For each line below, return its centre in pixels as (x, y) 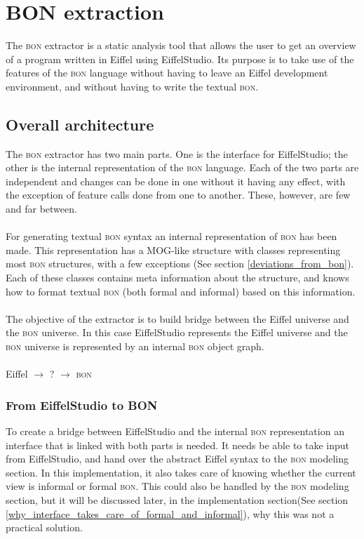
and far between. (41, 209)
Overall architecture (80, 124)
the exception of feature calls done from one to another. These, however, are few (178, 195)
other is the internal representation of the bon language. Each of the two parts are (182, 167)
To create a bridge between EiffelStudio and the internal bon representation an (175, 431)
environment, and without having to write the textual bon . (132, 86)
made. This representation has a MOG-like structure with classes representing (173, 249)
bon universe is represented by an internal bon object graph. (135, 346)
